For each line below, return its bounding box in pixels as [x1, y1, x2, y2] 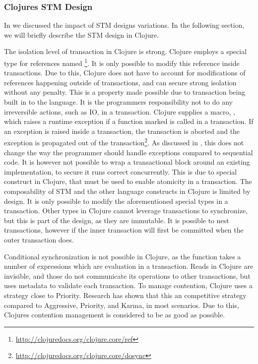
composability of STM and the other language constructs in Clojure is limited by [4, 186, 251, 196]
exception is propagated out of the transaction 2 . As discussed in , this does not [4, 136, 244, 148]
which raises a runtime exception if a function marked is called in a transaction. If [4, 116, 254, 126]
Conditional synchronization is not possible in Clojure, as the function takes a [4, 251, 241, 261]
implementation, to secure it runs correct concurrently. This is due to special [4, 166, 237, 177]
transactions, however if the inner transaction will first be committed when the [4, 225, 244, 235]
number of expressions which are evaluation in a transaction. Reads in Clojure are [4, 261, 254, 271]
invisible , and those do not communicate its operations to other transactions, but [4, 270, 251, 281]
